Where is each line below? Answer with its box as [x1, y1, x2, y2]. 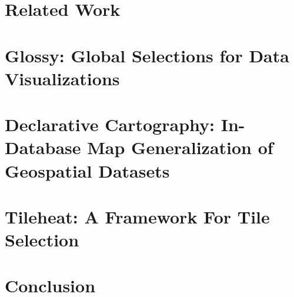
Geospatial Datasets [5, 158, 170, 182]
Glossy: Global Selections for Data [5, 43, 289, 67]
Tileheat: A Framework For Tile [5, 204, 270, 228]
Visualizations [5, 66, 120, 90]
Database [5, 135, 81, 159]
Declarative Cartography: [5, 112, 215, 136]
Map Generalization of [87, 135, 273, 159]
